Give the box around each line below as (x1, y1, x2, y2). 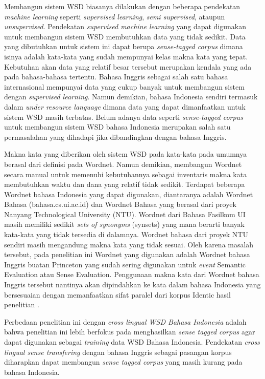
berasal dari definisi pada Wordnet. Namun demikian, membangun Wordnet (4, 158, 242, 169)
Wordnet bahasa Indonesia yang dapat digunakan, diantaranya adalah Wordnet (4, 188, 253, 199)
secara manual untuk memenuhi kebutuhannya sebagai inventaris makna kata (4, 169, 247, 179)
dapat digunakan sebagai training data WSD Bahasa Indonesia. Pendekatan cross (4, 336, 260, 347)
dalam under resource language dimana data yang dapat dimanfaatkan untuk (4, 101, 246, 112)
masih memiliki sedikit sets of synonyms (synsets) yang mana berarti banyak (4, 219, 245, 229)
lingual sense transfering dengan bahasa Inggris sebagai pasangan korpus (4, 346, 232, 357)
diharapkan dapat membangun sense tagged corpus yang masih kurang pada (4, 356, 243, 367)
